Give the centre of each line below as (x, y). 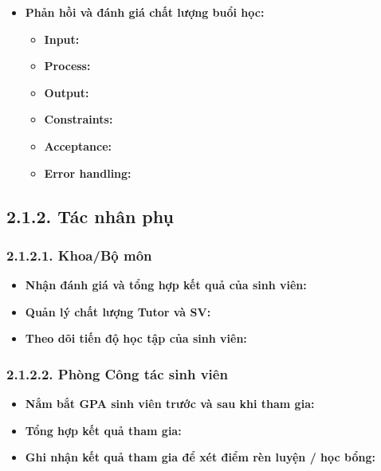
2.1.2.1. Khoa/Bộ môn (79, 255)
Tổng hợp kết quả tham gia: (103, 430)
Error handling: (88, 173)
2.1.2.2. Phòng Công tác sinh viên (117, 373)
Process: (67, 66)
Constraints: (79, 119)
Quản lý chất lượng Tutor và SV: (118, 311)
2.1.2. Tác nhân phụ (90, 216)
